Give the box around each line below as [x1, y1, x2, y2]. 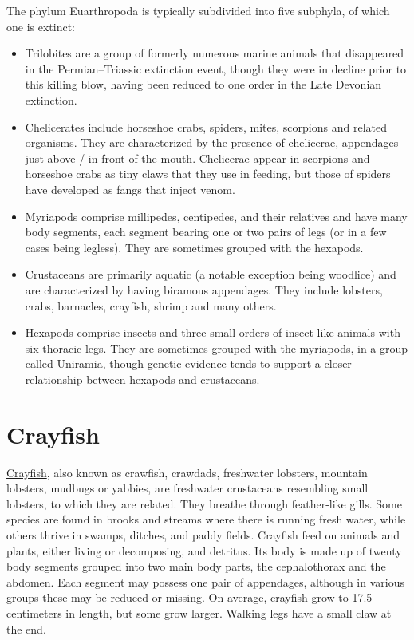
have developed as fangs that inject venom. [25, 180, 235, 197]
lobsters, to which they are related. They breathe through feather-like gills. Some [6, 495, 402, 512]
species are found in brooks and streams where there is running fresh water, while [6, 511, 406, 527]
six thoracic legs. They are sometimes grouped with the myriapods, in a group [25, 339, 408, 356]
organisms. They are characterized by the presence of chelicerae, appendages [25, 134, 399, 151]
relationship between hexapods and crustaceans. [25, 370, 260, 387]
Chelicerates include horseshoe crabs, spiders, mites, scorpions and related [25, 118, 387, 135]
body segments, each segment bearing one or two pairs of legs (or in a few [25, 223, 387, 240]
